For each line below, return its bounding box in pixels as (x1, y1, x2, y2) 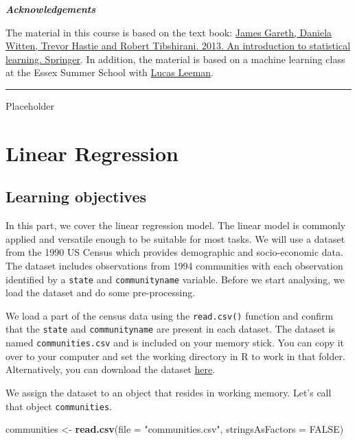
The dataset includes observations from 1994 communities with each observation (5, 258, 343, 272)
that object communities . (5, 398, 112, 413)
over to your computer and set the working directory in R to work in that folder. (5, 348, 345, 363)
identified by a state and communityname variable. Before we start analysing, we (5, 272, 345, 286)
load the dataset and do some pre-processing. (5, 285, 196, 300)
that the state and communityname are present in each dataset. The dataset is (5, 322, 336, 336)
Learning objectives (5, 186, 147, 207)
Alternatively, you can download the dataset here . (5, 362, 216, 377)
